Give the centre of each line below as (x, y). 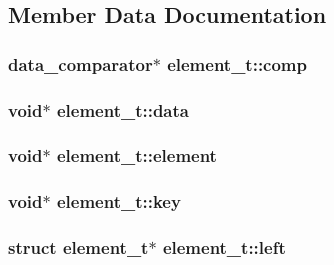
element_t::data (122, 109)
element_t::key (118, 201)
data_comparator (80, 63)
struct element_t (78, 247)
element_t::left (224, 247)
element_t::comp (237, 63)
